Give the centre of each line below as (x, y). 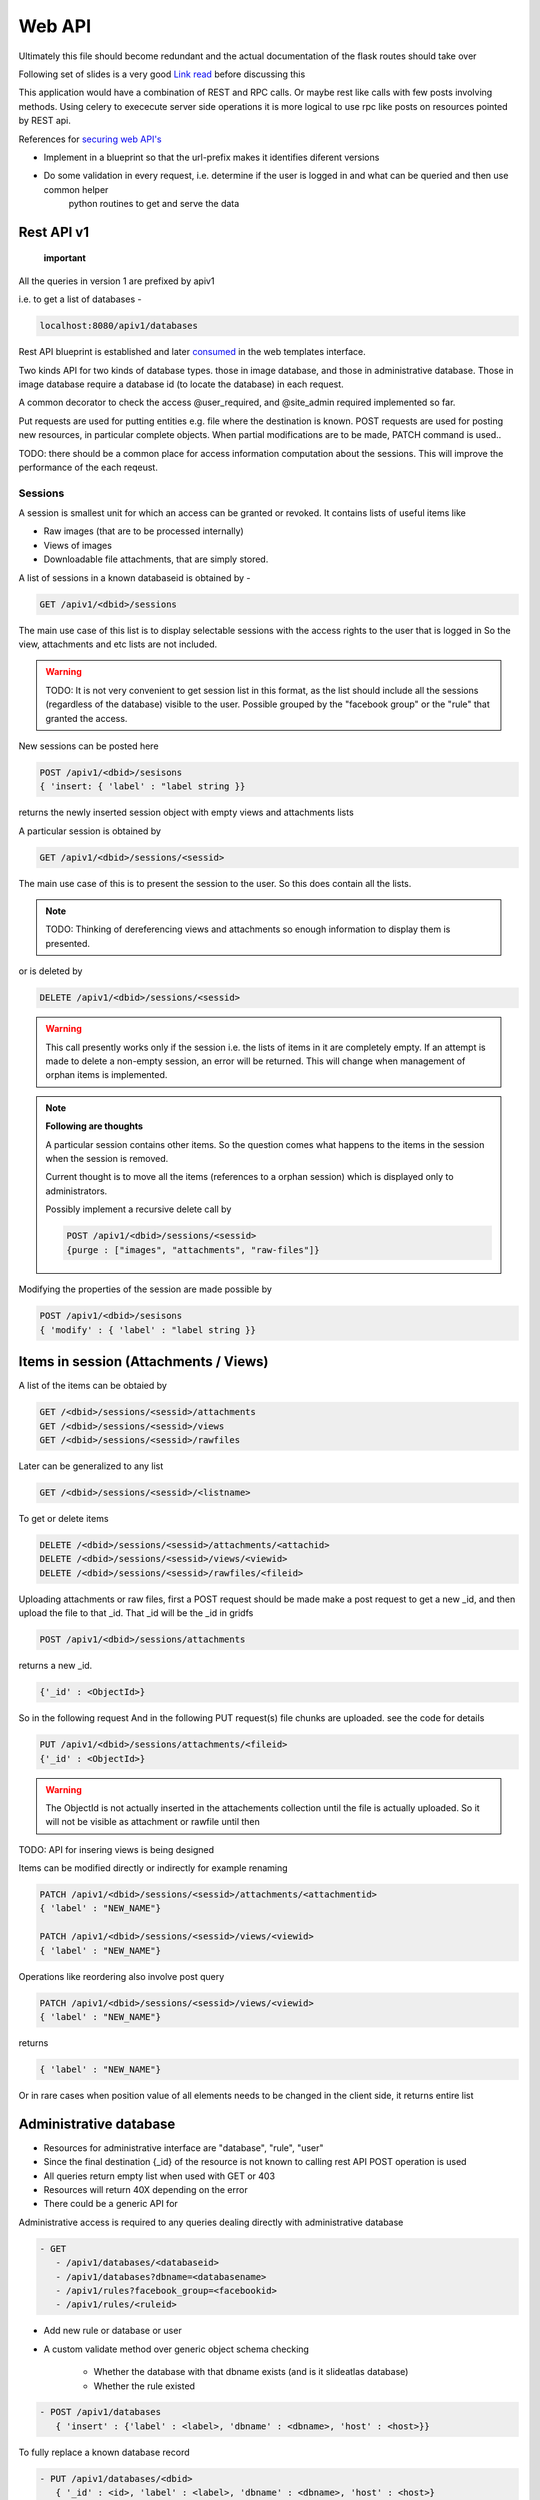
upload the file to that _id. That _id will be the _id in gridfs (136, 1613)
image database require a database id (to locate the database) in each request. (181, 384)
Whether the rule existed (144, 2386)
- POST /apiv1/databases (100, 2412)
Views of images (77, 545)
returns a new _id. (55, 1666)
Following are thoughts (94, 1126)
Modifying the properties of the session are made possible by (145, 1289)
